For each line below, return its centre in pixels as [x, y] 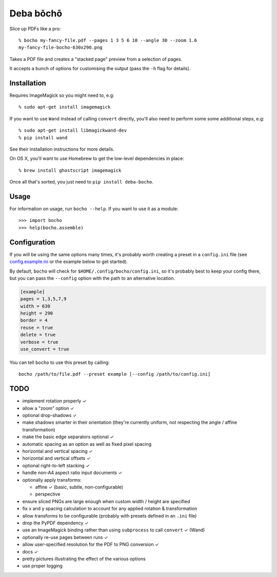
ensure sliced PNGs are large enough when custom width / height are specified [106, 501]
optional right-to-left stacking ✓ [56, 465]
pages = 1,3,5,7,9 [43, 299]
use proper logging [42, 566]
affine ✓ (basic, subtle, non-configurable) [79, 487]
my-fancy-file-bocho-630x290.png [61, 48]
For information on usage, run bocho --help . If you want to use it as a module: [94, 209]
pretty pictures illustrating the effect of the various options [84, 559]
